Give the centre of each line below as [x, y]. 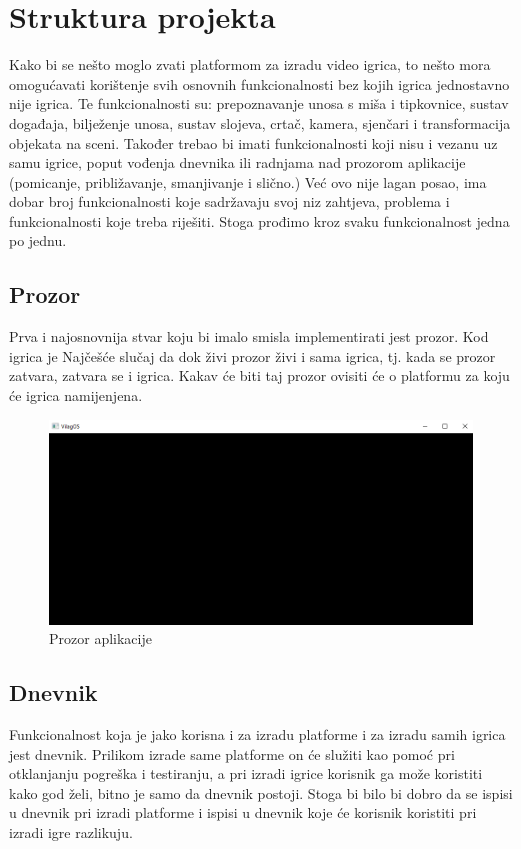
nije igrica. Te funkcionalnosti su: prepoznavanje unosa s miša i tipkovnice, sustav [259, 103]
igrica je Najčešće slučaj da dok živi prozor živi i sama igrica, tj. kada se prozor [252, 355]
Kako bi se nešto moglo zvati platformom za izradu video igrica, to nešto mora [250, 64]
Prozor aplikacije [100, 638]
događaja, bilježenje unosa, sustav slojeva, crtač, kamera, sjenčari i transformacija [260, 122]
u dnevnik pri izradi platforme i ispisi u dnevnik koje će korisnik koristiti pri [243, 812]
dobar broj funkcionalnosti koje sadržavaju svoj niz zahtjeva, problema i [229, 201]
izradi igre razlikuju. [71, 831]
